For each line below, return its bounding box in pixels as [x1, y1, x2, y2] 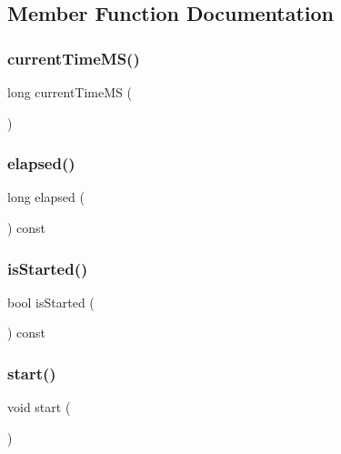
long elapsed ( [7, 187, 85, 207]
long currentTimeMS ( [7, 83, 132, 101]
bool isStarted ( [7, 292, 95, 311]
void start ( [7, 398, 71, 417]
